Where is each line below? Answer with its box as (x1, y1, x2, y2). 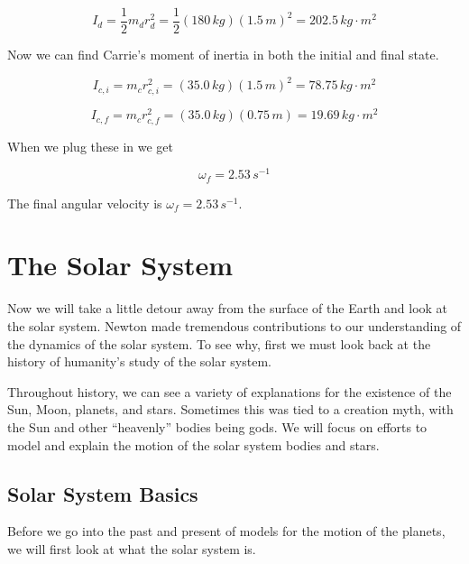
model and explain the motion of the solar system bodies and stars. (7, 435, 380, 454)
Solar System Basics (7, 479, 198, 507)
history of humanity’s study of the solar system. (7, 352, 271, 371)
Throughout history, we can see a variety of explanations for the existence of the (7, 382, 452, 401)
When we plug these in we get (7, 136, 173, 155)
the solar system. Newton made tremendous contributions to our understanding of (7, 316, 462, 335)
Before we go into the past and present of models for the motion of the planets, (7, 522, 446, 541)
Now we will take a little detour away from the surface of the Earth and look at (7, 299, 448, 318)
